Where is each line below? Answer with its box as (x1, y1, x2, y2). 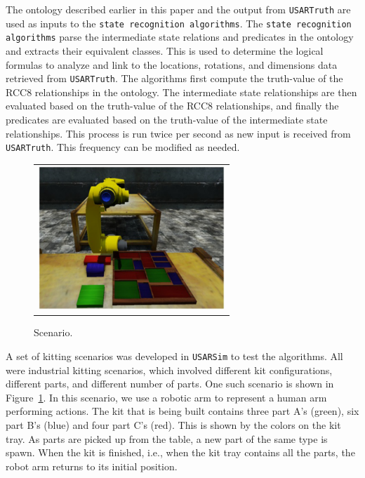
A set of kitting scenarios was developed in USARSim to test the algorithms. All (6, 349, 343, 364)
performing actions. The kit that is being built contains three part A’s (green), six (6, 404, 359, 418)
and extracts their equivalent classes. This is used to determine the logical (6, 43, 324, 58)
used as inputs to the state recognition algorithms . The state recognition (6, 15, 352, 30)
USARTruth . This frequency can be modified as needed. (6, 140, 240, 154)
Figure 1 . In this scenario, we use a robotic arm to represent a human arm (6, 390, 327, 404)
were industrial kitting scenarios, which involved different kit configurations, (6, 362, 333, 377)
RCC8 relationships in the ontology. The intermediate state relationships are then (6, 84, 357, 99)
